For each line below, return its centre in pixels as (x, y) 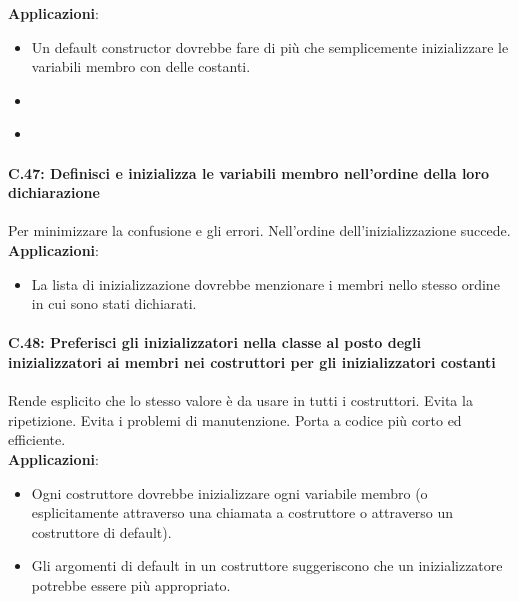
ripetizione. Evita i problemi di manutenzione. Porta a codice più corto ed (235, 419)
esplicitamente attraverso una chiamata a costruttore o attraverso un (242, 512)
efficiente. (37, 439)
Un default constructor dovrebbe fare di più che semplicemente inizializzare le (270, 46)
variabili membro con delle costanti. (141, 66)
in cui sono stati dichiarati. (114, 303)
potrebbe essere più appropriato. (131, 584)
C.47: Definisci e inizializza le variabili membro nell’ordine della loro (249, 172)
